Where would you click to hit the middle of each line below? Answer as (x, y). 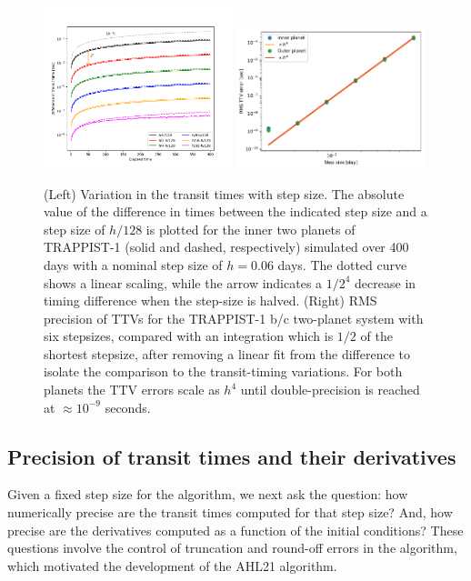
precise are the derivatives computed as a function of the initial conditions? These (235, 530)
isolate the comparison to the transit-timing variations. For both (223, 371)
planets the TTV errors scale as (132, 390)
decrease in (386, 282)
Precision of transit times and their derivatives (232, 456)
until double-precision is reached (330, 390)
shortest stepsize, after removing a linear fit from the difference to (227, 353)
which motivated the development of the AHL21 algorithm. (172, 565)
